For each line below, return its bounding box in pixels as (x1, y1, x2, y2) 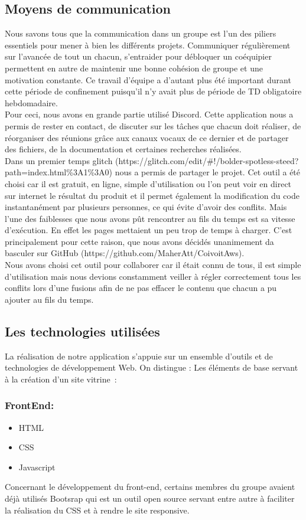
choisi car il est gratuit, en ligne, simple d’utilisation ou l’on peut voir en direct (5, 177, 292, 189)
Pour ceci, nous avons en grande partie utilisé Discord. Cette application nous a (5, 108, 294, 120)
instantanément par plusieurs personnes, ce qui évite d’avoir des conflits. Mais (5, 201, 287, 213)
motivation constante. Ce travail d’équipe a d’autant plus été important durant (5, 73, 291, 86)
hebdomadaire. (5, 96, 58, 109)
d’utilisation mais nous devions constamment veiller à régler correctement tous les (5, 270, 301, 282)
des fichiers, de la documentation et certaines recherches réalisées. (5, 143, 242, 155)
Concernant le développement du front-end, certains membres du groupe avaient (5, 480, 295, 493)
